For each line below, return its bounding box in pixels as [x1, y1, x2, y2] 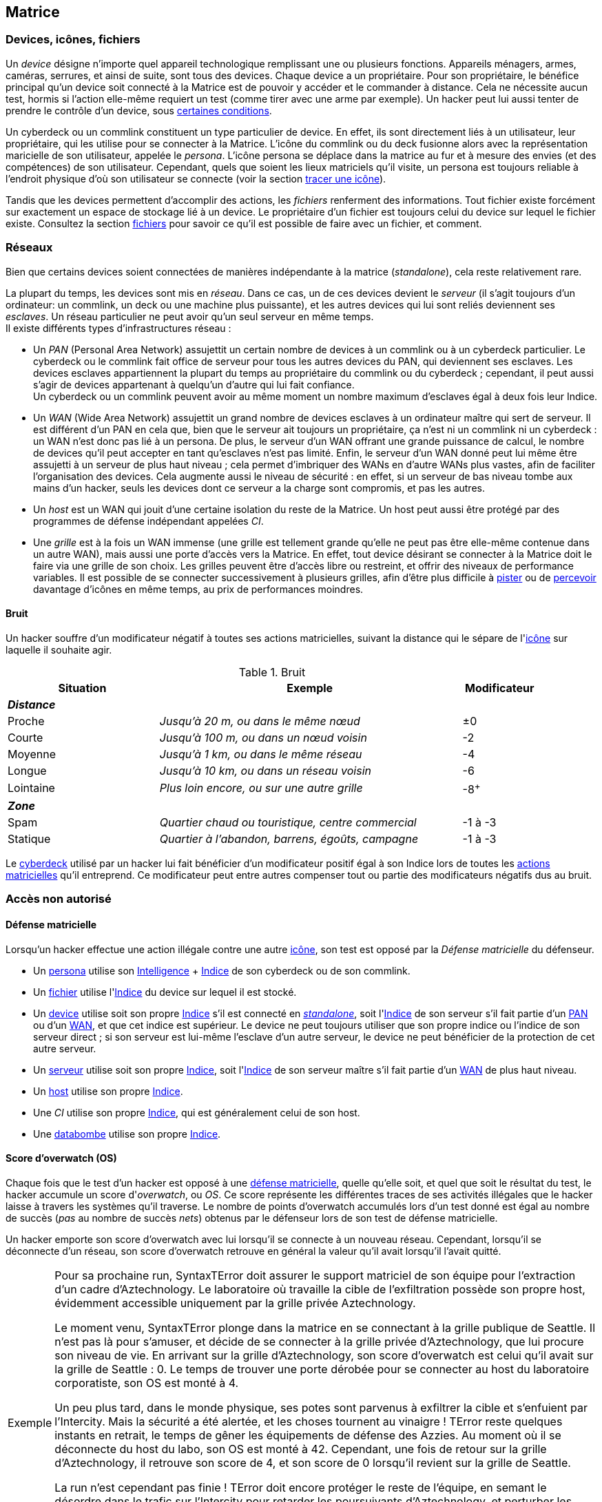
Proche [8, 713, 45, 728]
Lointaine [8, 781, 55, 795]
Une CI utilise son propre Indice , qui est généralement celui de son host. [33, 1106, 360, 1118]
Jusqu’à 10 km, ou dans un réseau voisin [159, 763, 371, 778]
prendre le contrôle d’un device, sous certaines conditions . [6, 104, 272, 116]
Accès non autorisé [6, 892, 112, 906]
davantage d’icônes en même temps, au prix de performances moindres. [33, 583, 364, 595]
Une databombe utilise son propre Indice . [33, 1127, 221, 1140]
